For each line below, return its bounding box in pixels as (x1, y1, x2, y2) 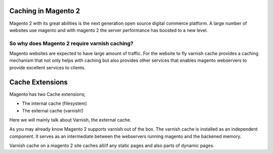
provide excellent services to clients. (9, 64, 86, 70)
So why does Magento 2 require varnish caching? (9, 40, 133, 47)
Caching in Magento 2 (9, 7, 80, 15)
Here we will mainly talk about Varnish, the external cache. (9, 117, 131, 123)
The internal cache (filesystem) (22, 100, 87, 106)
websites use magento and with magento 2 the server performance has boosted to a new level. (9, 27, 208, 33)
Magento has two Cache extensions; (9, 91, 86, 97)
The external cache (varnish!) (22, 107, 83, 113)
